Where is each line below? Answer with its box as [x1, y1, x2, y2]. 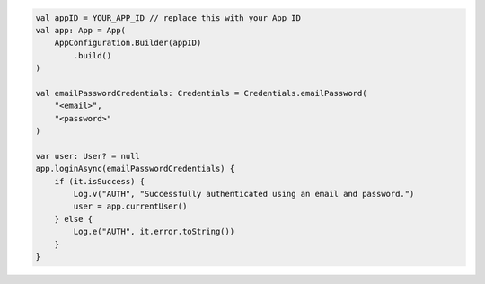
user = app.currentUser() [73, 201, 188, 211]
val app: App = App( [35, 25, 126, 35]
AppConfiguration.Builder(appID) [54, 38, 202, 49]
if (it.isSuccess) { [54, 176, 145, 186]
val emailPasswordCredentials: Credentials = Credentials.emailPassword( [35, 88, 367, 98]
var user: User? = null [35, 151, 141, 161]
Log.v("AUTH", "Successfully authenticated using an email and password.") [73, 189, 415, 200]
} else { [54, 214, 93, 224]
